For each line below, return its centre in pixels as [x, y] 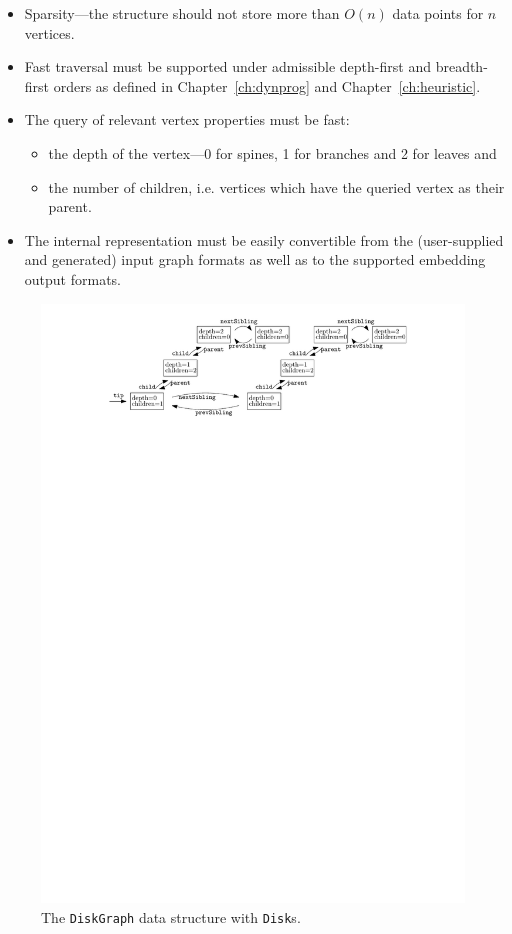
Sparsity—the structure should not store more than [182, 13]
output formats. [72, 278]
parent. [70, 206]
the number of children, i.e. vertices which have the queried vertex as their [276, 186]
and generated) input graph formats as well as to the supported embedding [255, 259]
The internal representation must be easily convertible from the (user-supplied [264, 239]
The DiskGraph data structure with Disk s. [171, 917]
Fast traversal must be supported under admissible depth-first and [227, 66]
